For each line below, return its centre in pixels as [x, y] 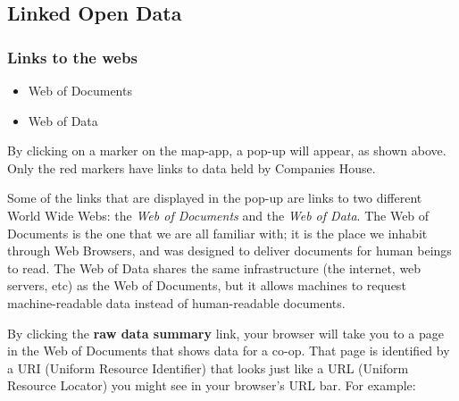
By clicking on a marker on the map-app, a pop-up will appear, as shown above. [227, 150]
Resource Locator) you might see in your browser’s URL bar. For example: [212, 385]
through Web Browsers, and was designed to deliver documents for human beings [229, 251]
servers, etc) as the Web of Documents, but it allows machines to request [207, 285]
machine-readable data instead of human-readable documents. [176, 302]
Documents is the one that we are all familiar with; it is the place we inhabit [217, 233]
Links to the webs [72, 57]
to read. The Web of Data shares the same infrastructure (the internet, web [214, 267]
